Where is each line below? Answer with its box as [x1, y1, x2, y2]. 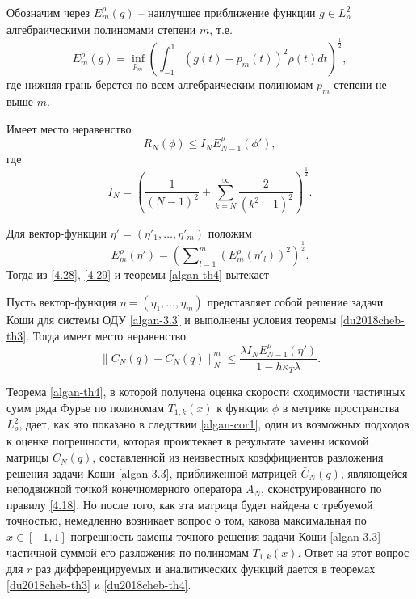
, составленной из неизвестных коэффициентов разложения [92, 449, 384, 466]
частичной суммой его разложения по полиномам [6, 543, 249, 560]
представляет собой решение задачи [207, 293, 384, 310]
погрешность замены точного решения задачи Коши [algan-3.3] [70, 528, 381, 545]
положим [208, 224, 252, 241]
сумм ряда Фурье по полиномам [6, 399, 164, 416]
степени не [334, 76, 387, 93]
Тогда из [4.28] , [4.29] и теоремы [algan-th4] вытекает [6, 266, 269, 283]
